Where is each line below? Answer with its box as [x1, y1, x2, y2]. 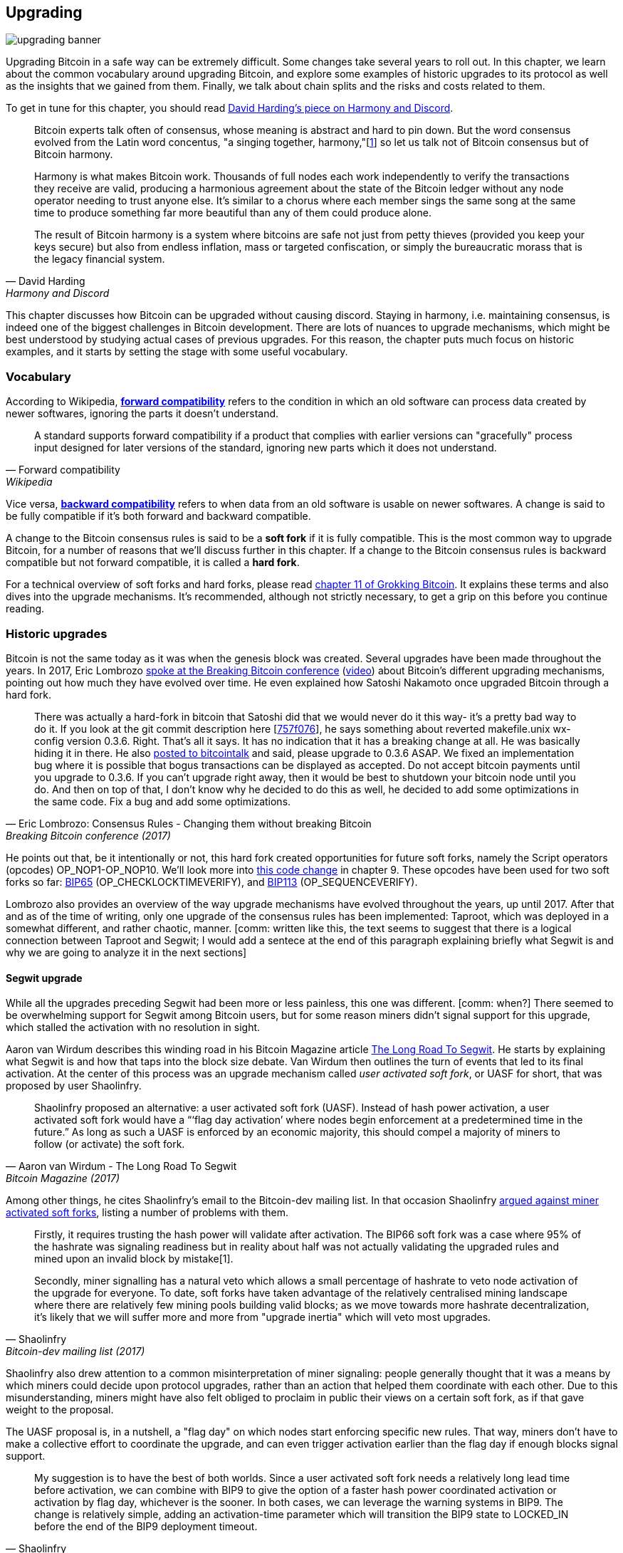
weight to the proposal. [6, 1403, 114, 1416]
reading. [6, 602, 45, 615]
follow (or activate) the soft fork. [34, 1138, 185, 1151]
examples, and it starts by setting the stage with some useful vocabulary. [6, 345, 348, 358]
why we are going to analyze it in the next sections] [6, 946, 247, 958]
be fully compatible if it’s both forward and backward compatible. [6, 510, 311, 523]
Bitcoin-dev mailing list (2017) [6, 1345, 145, 1358]
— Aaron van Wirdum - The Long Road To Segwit [6, 1160, 237, 1173]
